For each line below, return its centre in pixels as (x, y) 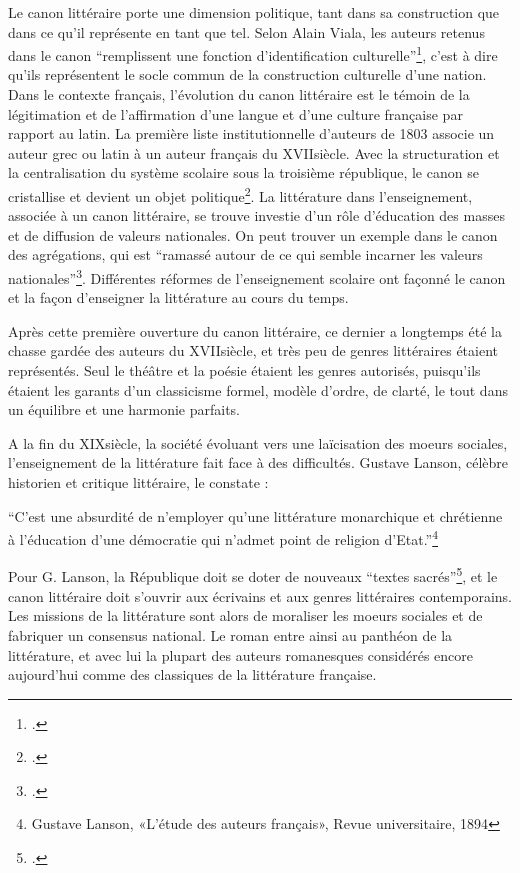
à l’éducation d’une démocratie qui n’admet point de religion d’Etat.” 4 (223, 537)
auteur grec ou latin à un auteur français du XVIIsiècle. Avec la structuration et (254, 152)
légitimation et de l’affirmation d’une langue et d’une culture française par (235, 113)
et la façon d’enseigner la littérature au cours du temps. (178, 297)
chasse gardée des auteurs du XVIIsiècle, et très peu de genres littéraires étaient (253, 350)
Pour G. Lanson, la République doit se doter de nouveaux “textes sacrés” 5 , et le (253, 575)
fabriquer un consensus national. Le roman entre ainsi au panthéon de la (230, 634)
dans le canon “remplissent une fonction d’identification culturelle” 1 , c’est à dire (253, 53)
